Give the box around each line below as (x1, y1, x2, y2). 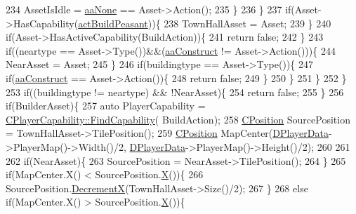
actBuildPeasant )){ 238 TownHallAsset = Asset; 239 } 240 (78, 15, 331, 30)
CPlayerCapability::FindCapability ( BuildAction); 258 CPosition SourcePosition (6, 112, 350, 126)
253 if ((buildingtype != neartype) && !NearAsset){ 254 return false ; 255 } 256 (6, 84, 344, 99)
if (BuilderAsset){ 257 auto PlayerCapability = (6, 98, 206, 113)
